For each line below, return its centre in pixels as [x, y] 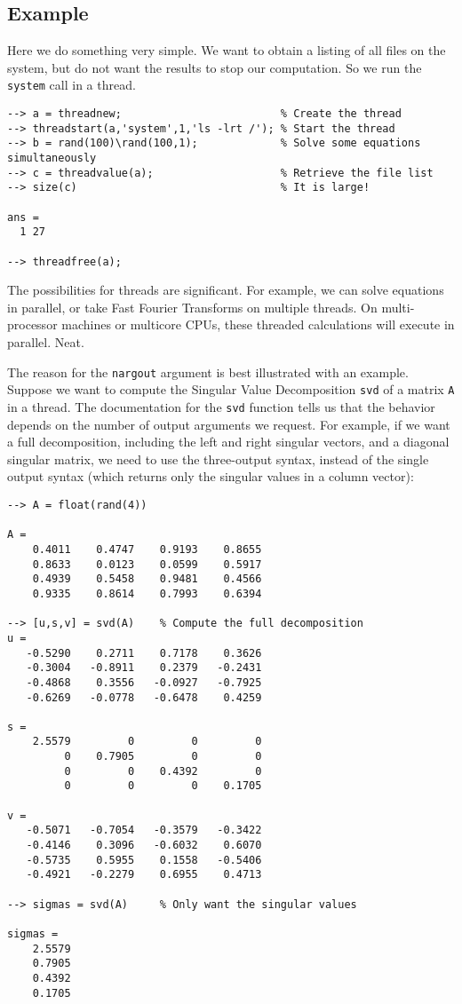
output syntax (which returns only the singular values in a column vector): [211, 476]
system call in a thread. [72, 85]
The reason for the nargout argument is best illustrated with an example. [208, 372]
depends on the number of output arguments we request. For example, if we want [229, 424]
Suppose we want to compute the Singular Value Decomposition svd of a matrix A [231, 389]
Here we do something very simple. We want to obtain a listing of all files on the [227, 50]
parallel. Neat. [46, 342]
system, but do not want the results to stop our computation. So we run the [215, 67]
